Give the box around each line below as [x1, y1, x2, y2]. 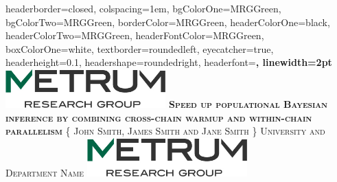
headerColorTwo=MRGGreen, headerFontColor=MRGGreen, [5, 28, 264, 43]
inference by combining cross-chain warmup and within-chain [5, 110, 312, 124]
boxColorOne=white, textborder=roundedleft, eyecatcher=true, [5, 41, 274, 56]
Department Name [5, 165, 84, 179]
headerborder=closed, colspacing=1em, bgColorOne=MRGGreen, [5, 1, 281, 15]
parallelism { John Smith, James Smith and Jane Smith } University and [5, 124, 325, 138]
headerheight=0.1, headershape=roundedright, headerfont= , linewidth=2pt [5, 55, 332, 69]
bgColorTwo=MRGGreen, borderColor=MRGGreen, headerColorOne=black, [5, 14, 330, 29]
